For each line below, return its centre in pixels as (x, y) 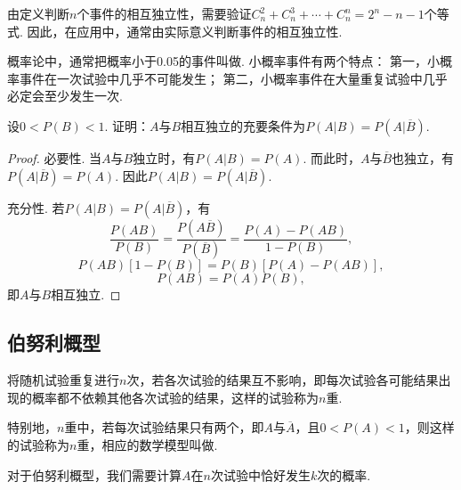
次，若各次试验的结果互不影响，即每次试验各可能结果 (283, 380)
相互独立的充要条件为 (243, 125)
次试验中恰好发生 (260, 474)
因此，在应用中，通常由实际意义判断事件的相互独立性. (185, 31)
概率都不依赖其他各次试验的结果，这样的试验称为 (175, 397)
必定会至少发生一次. (65, 96)
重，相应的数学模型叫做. (147, 445)
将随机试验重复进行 (63, 380)
